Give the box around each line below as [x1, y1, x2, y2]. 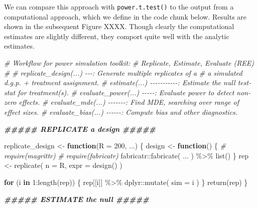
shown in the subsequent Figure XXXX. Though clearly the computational [4, 21, 234, 32]
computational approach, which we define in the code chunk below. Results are [4, 11, 247, 22]
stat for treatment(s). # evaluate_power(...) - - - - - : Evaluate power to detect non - [4, 87, 251, 97]
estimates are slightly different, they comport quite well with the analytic [4, 31, 229, 41]
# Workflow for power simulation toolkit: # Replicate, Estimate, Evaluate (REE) [4, 58, 254, 68]
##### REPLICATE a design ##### [4, 123, 156, 134]
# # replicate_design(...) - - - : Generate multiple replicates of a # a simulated [4, 67, 242, 78]
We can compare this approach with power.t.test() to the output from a [4, 2, 234, 12]
